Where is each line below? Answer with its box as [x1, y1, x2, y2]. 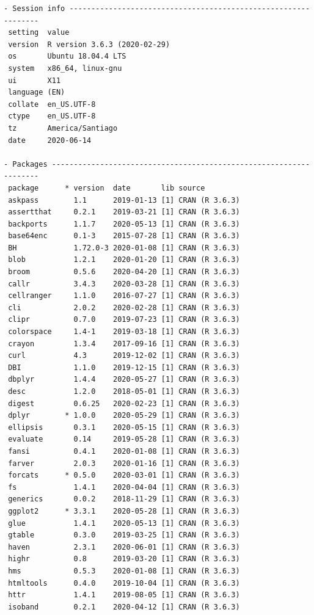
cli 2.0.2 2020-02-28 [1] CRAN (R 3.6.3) [8, 303, 240, 312]
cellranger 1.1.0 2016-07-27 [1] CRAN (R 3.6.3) [8, 291, 240, 300]
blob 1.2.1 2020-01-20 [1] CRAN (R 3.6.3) [8, 255, 240, 264]
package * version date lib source [8, 183, 205, 192]
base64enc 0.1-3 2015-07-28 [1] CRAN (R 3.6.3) [8, 231, 240, 241]
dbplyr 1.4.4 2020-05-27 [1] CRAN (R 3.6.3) [8, 375, 240, 384]
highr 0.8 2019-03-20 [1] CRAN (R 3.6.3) [8, 555, 240, 564]
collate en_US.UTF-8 [8, 100, 96, 109]
